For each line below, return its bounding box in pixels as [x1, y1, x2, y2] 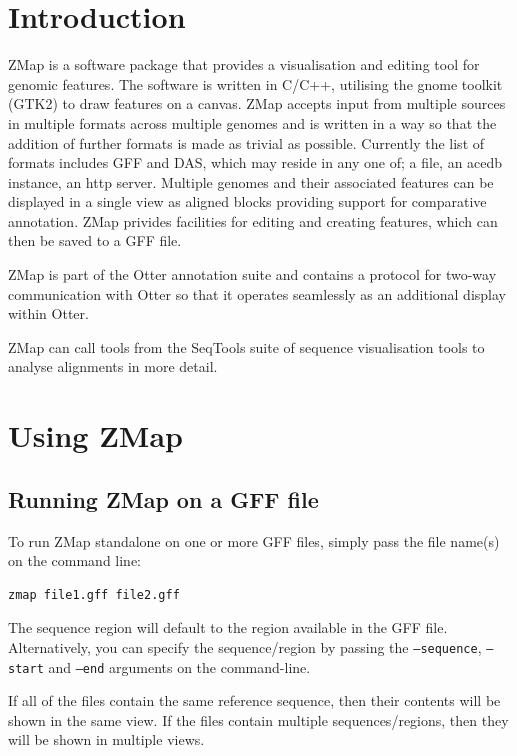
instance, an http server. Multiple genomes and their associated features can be [8, 171, 494, 192]
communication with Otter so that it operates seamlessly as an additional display [8, 283, 506, 304]
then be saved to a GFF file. [8, 230, 182, 251]
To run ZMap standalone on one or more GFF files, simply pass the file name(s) [8, 530, 500, 551]
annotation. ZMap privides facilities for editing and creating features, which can [8, 210, 498, 231]
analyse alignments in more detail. [8, 356, 218, 377]
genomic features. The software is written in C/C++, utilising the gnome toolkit [8, 73, 503, 94]
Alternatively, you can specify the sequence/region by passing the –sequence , [8, 636, 482, 657]
